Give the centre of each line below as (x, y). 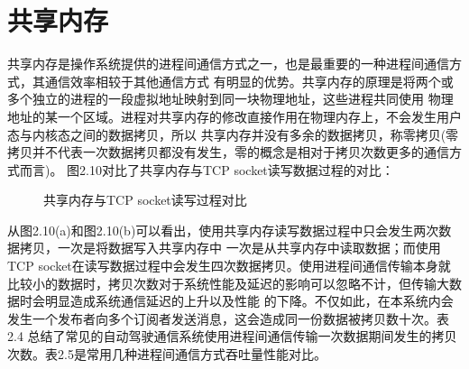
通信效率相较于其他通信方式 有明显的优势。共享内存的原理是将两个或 (249, 81)
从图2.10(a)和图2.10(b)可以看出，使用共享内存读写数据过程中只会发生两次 (223, 230)
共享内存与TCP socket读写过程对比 (145, 200)
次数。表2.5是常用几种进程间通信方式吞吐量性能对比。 (167, 354)
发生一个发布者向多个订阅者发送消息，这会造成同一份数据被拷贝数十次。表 (228, 318)
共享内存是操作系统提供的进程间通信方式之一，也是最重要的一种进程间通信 (228, 64)
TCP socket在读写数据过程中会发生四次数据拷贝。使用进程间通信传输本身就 (229, 266)
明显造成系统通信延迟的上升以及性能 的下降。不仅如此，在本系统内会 (249, 301)
